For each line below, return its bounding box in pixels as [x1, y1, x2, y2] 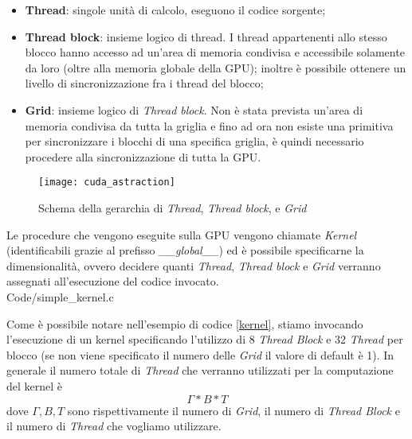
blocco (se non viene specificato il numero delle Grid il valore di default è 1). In [6, 346, 394, 363]
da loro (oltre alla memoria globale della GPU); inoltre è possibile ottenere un [25, 59, 406, 76]
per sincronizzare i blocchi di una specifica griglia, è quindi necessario [25, 133, 364, 150]
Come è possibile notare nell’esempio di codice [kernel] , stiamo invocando [6, 315, 363, 332]
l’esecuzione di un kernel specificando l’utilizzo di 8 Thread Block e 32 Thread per [6, 331, 403, 348]
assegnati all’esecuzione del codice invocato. [6, 273, 219, 289]
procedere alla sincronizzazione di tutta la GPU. [25, 148, 261, 165]
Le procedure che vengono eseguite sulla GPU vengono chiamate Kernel [6, 226, 357, 243]
